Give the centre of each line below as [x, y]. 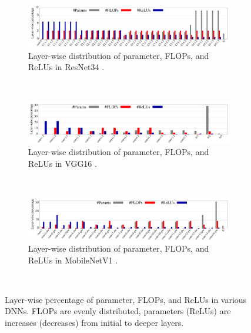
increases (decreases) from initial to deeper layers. [94, 322]
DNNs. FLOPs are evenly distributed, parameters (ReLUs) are [118, 311]
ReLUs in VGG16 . [63, 163]
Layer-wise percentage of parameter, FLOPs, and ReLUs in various [126, 299]
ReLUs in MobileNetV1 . [73, 260]
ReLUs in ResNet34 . [66, 67]
